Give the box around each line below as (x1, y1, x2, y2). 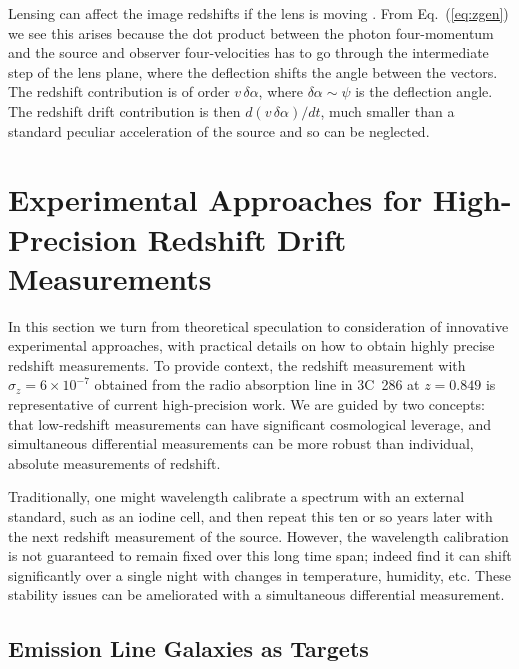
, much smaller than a (320, 100, 455, 121)
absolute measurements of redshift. (8, 452, 221, 473)
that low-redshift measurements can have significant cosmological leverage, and (8, 413, 492, 434)
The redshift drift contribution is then (8, 100, 241, 121)
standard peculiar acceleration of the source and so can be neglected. (8, 120, 430, 141)
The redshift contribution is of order (8, 81, 230, 102)
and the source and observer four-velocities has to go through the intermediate (8, 42, 489, 63)
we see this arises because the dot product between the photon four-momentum (8, 22, 494, 43)
